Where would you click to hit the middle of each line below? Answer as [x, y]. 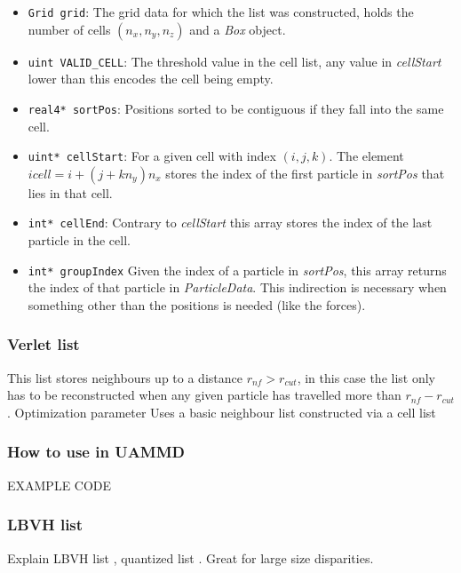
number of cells [69, 29]
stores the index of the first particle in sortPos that [305, 173]
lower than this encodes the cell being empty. [151, 79]
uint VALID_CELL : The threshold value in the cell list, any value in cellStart [234, 61]
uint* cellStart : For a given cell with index [152, 156]
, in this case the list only [366, 377]
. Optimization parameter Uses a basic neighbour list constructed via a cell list [222, 412]
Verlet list [44, 344]
